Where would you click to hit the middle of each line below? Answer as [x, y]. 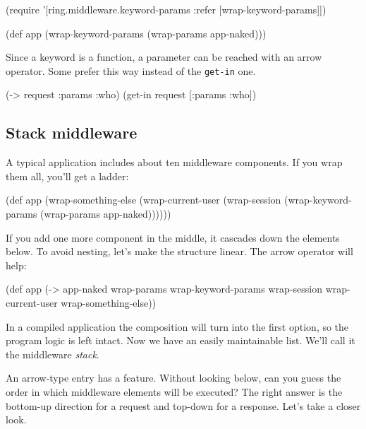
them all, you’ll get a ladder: [67, 176]
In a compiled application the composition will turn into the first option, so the [177, 326]
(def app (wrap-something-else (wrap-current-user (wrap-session [144, 200]
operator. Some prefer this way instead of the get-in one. [131, 70]
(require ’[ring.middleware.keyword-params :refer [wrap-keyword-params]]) [166, 9]
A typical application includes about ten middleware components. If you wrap [174, 162]
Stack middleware [72, 133]
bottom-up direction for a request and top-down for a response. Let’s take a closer [183, 405]
